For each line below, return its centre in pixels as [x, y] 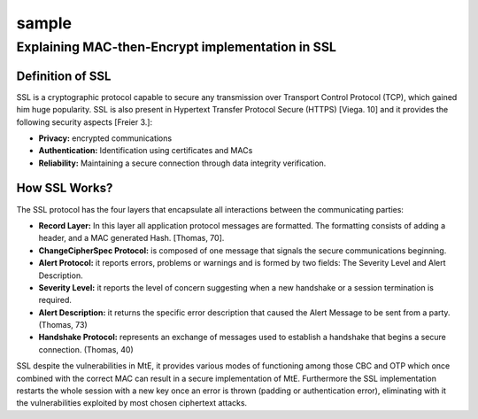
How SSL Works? [65, 188]
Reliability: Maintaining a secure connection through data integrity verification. [182, 163]
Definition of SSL [64, 76]
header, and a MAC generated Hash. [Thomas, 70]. [131, 238]
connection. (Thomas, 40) [86, 349]
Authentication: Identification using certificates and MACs [146, 151]
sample [44, 23]
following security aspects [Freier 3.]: [85, 122]
